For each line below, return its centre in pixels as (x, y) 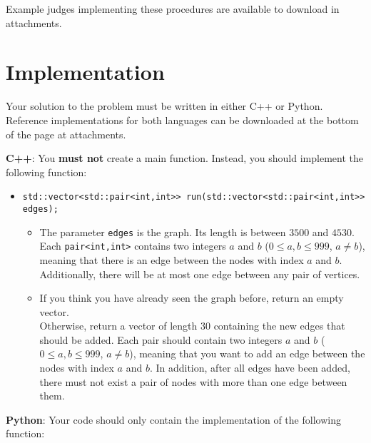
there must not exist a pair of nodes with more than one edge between (193, 381)
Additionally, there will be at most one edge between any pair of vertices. (200, 274)
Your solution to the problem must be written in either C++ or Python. (164, 106)
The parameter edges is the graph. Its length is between (163, 231)
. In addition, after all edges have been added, (250, 368)
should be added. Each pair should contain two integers (161, 339)
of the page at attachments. (66, 134)
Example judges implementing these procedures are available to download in (173, 9)
